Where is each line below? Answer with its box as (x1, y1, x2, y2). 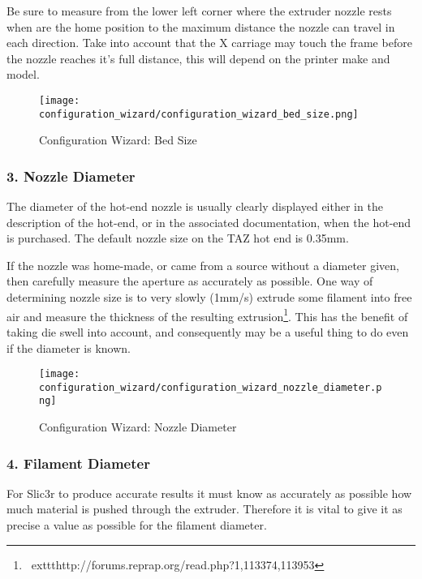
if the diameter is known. (6, 339, 131, 356)
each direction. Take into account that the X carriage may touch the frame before (6, 34, 412, 51)
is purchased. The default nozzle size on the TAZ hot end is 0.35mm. (6, 229, 349, 247)
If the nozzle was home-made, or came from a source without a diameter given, (6, 256, 400, 273)
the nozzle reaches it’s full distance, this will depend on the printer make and (6, 49, 390, 66)
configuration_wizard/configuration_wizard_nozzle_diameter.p (39, 381, 382, 393)
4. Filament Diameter (6, 452, 150, 473)
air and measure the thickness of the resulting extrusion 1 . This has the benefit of (6, 305, 408, 324)
